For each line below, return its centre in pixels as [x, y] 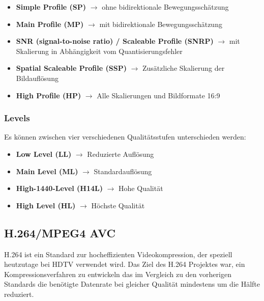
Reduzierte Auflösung [121, 154]
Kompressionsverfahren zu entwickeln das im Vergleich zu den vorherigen [118, 274]
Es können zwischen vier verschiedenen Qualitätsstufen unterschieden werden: [125, 137]
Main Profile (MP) [50, 24]
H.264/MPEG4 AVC [60, 232]
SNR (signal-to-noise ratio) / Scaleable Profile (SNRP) [115, 41]
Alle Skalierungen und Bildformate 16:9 [158, 95]
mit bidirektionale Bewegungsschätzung [161, 24]
